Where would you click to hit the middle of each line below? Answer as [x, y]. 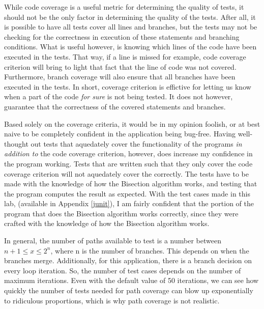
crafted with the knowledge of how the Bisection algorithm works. [107, 223]
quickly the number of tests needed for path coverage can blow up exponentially [129, 290]
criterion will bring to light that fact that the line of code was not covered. [120, 66]
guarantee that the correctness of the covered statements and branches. [115, 106]
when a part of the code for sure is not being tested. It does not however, [119, 96]
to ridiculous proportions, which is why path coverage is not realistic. [112, 300]
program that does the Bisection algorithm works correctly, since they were [121, 213]
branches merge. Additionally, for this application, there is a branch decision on [128, 260]
